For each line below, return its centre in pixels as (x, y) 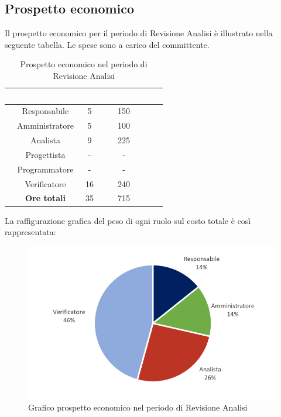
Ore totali (45, 198)
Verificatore (45, 183)
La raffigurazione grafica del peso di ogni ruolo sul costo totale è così (128, 220)
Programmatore (45, 169)
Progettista (45, 154)
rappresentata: (30, 232)
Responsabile (45, 111)
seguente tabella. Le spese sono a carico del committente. (107, 44)
